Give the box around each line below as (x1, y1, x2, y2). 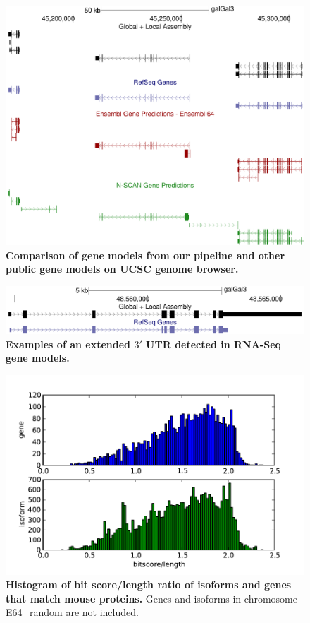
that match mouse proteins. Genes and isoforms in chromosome (6, 591, 297, 605)
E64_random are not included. (6, 605, 139, 619)
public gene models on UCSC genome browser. (6, 261, 239, 276)
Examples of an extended (6, 336, 131, 351)
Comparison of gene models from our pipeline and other (6, 247, 285, 262)
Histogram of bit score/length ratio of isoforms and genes (6, 577, 292, 592)
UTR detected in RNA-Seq (146, 336, 282, 351)
